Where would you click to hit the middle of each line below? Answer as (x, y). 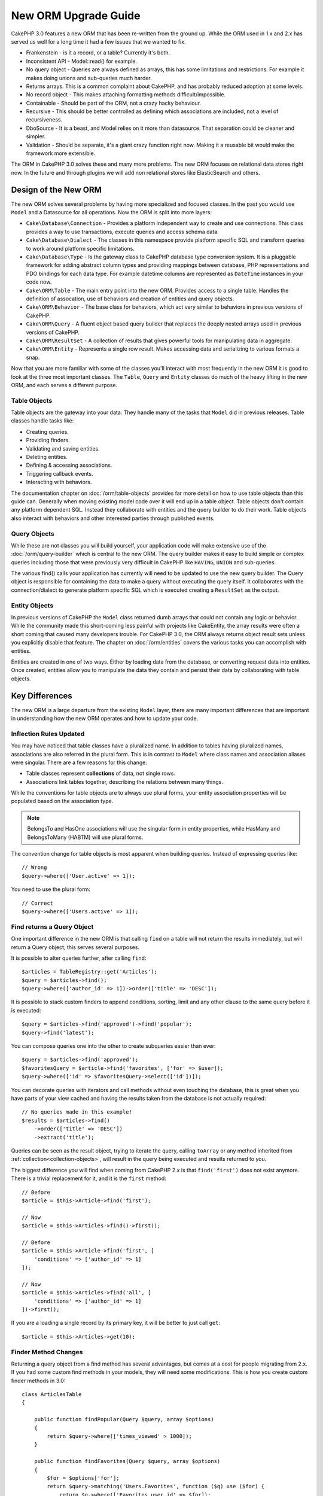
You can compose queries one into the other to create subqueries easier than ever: (113, 1046)
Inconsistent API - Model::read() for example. (82, 61)
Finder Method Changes (47, 1352)
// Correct (38, 903)
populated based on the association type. (62, 801)
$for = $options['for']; (83, 1478)
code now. (39, 282)
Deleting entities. (47, 457)
